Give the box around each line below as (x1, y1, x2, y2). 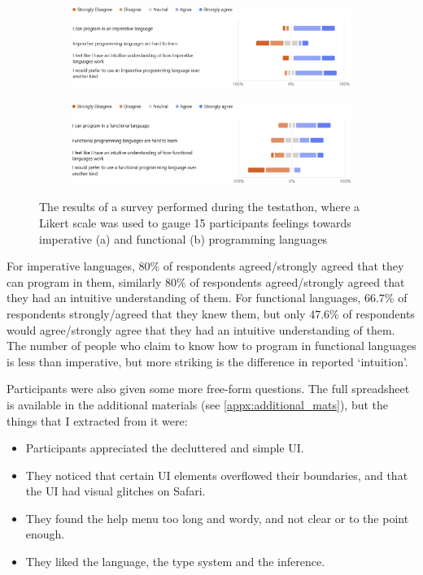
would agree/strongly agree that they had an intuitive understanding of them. (7, 321, 395, 338)
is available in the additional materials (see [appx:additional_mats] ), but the (7, 396, 389, 413)
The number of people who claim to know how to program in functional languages (7, 337, 416, 354)
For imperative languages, (7, 257, 135, 275)
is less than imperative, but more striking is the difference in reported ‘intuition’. (7, 352, 408, 370)
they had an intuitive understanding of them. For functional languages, (7, 289, 361, 306)
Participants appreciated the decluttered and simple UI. (25, 439, 304, 456)
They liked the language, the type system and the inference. (25, 553, 325, 570)
